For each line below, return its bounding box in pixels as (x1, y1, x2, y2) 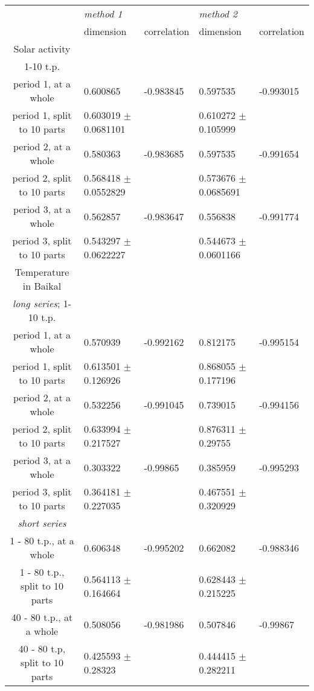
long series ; (13, 296, 60, 310)
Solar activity (13, 42, 71, 56)
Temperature (14, 265, 69, 279)
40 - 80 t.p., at (11, 610, 73, 624)
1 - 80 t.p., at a (10, 533, 74, 547)
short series (18, 516, 66, 530)
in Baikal (22, 279, 62, 293)
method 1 (84, 7, 123, 21)
